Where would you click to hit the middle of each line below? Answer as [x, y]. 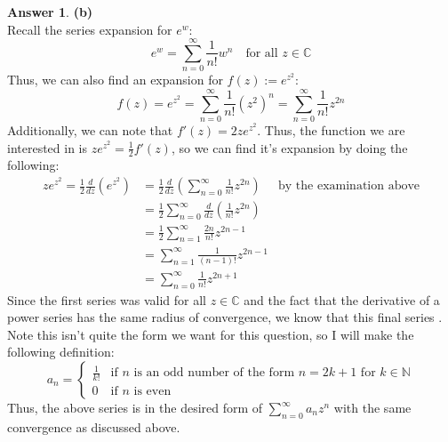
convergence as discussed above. [94, 426]
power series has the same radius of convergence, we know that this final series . [225, 317]
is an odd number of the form [214, 373]
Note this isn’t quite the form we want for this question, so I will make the [211, 334]
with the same [372, 408]
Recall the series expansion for [90, 29]
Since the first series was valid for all [107, 299]
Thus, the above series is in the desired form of [135, 408]
